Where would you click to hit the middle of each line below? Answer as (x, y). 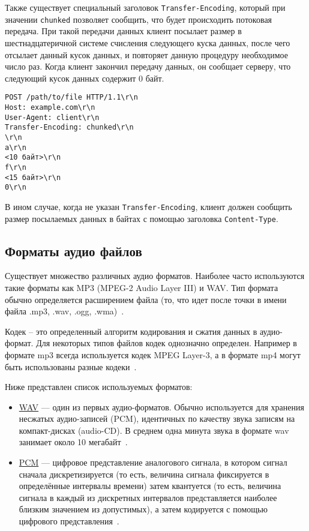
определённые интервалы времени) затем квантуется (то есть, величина (150, 486)
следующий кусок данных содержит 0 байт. (85, 78)
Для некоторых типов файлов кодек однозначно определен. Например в (166, 343)
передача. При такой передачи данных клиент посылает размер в (123, 31)
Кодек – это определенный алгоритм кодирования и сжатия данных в (131, 331)
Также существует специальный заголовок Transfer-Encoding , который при (145, 7)
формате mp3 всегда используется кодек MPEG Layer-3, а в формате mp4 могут (153, 354)
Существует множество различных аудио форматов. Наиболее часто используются (155, 276)
